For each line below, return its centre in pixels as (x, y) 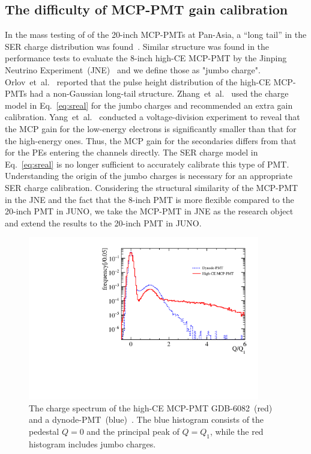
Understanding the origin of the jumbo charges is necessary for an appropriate (149, 176)
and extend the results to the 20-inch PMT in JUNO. (103, 222)
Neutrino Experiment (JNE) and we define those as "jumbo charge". (133, 69)
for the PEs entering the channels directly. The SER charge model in (131, 152)
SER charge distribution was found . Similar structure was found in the (137, 46)
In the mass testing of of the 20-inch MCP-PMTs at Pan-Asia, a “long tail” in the (156, 35)
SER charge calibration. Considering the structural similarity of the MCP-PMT (152, 187)
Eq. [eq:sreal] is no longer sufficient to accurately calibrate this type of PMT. (147, 164)
